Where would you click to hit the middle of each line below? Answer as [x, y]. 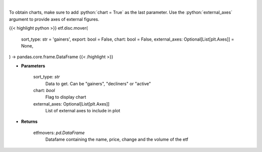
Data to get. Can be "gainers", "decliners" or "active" [98, 84]
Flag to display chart [66, 97]
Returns [29, 122]
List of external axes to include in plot [83, 111]
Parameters [33, 66]
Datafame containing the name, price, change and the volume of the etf [117, 139]
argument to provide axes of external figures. [54, 19]
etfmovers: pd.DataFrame [59, 133]
